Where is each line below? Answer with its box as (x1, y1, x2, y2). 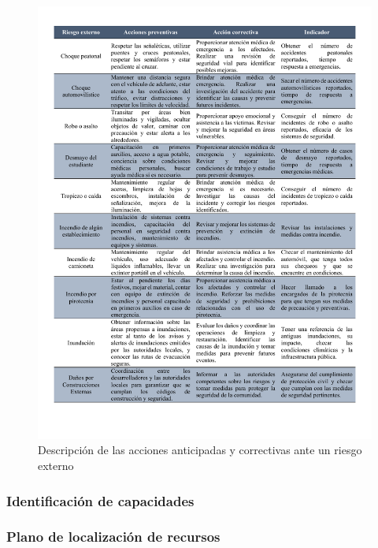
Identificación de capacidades (6, 490, 195, 510)
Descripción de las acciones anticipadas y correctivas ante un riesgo (38, 442, 362, 458)
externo (38, 457, 74, 474)
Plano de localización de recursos (6, 527, 220, 546)
